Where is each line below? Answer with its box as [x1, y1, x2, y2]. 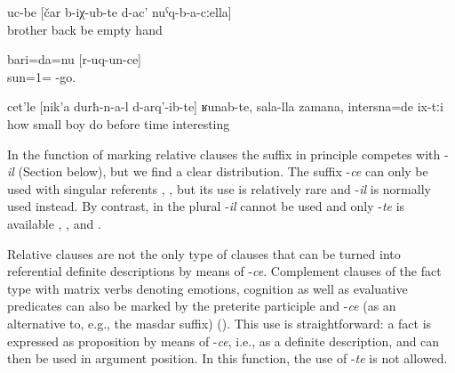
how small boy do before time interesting [7, 114, 230, 133]
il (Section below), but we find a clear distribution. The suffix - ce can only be [7, 162, 428, 181]
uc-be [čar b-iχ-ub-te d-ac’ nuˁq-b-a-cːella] [7, 3, 232, 20]
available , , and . [7, 214, 101, 232]
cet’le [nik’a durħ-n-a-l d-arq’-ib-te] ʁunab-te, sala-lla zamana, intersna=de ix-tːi [7, 97, 443, 116]
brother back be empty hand [7, 20, 163, 38]
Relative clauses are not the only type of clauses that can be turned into [7, 244, 401, 263]
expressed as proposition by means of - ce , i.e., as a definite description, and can [7, 331, 440, 350]
